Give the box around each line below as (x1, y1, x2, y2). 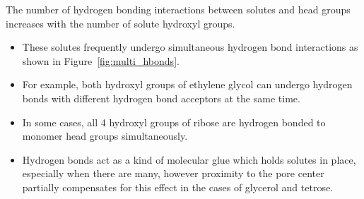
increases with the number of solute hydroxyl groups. (6, 16, 235, 30)
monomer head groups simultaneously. (22, 128, 188, 143)
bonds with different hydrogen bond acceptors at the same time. (22, 90, 300, 105)
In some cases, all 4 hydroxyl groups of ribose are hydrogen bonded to (22, 114, 326, 129)
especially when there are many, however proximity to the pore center (22, 166, 324, 181)
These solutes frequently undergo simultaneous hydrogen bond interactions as (22, 40, 358, 54)
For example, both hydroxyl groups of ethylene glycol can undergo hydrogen (22, 77, 353, 92)
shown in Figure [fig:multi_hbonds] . (22, 53, 180, 68)
